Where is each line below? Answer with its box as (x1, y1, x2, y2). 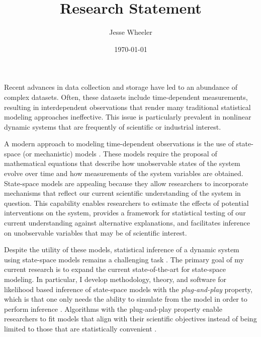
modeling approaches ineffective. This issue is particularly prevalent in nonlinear (4, 111, 251, 122)
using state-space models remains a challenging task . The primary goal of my (4, 254, 244, 264)
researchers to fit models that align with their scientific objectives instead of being (4, 313, 257, 324)
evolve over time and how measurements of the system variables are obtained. (4, 168, 243, 179)
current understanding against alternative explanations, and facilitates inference (4, 217, 250, 228)
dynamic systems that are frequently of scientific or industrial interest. (4, 121, 221, 132)
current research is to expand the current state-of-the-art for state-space (4, 264, 226, 274)
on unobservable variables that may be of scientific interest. (4, 227, 187, 238)
